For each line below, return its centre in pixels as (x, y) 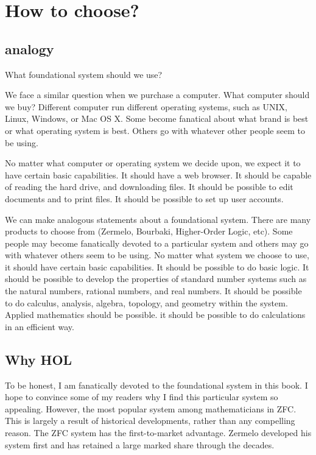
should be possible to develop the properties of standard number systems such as (156, 279)
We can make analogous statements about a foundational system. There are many (158, 219)
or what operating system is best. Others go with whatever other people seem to (155, 130)
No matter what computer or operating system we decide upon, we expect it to (153, 163)
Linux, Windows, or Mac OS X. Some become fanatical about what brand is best (157, 118)
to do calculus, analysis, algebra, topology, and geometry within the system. (146, 302)
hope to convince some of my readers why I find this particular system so (142, 397)
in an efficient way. (40, 326)
